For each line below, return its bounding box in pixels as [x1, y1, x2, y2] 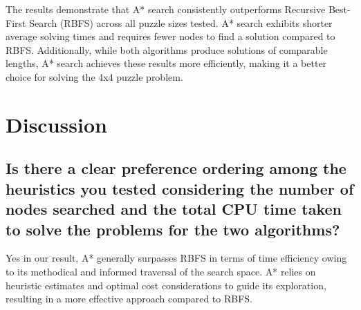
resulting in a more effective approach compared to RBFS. [6, 291, 253, 306]
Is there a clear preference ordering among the [6, 157, 346, 179]
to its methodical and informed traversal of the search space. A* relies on [6, 264, 316, 278]
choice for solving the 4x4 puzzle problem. [6, 69, 183, 84]
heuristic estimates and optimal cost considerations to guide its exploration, [6, 278, 326, 292]
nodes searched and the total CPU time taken [6, 198, 342, 220]
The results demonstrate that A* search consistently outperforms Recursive [6, 2, 326, 16]
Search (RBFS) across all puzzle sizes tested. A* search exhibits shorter [29, 15, 333, 30]
